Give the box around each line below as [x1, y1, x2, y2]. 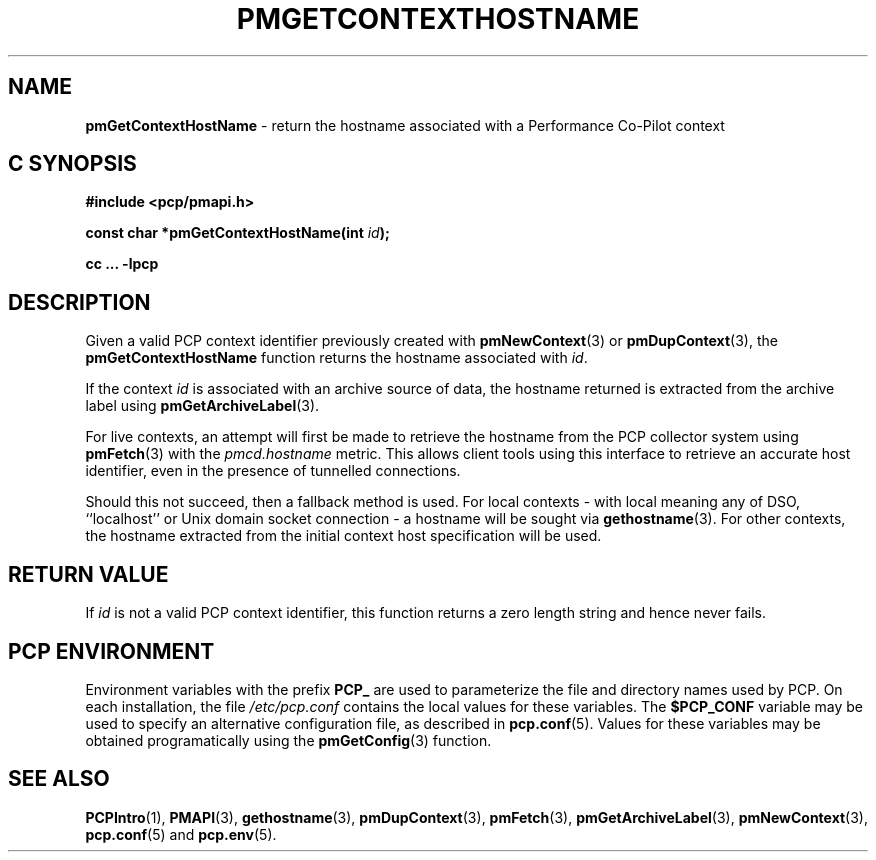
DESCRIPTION [8, 289, 151, 315]
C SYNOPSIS [8, 151, 137, 177]
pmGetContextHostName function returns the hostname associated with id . [85, 349, 588, 367]
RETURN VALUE [8, 561, 169, 587]
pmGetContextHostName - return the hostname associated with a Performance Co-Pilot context [85, 116, 725, 134]
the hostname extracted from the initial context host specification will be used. [85, 527, 602, 545]
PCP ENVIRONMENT [8, 638, 215, 664]
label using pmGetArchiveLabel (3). [85, 397, 320, 415]
